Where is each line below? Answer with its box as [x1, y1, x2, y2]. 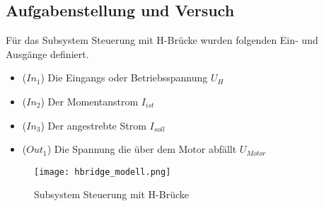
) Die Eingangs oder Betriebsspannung [40, 70, 208, 85]
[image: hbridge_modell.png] [34, 166, 171, 177]
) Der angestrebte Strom [40, 118, 146, 132]
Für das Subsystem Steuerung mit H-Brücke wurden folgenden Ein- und [6, 33, 318, 47]
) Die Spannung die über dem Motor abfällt [47, 142, 237, 156]
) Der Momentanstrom [40, 93, 139, 108]
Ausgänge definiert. [6, 46, 89, 61]
